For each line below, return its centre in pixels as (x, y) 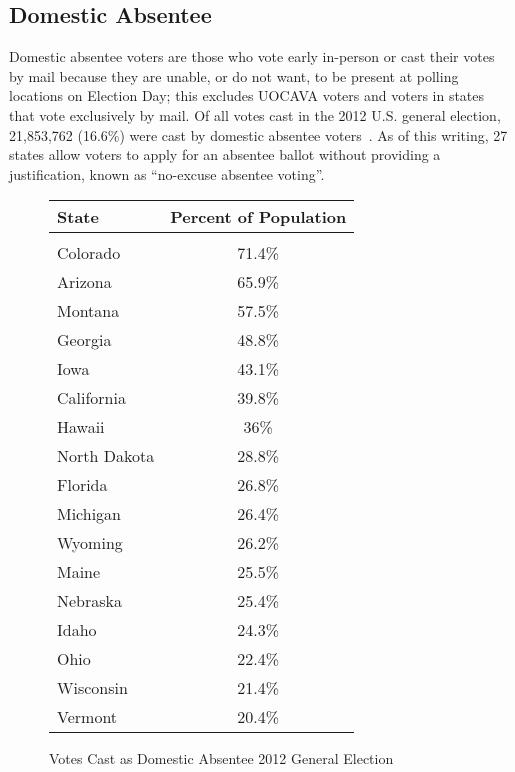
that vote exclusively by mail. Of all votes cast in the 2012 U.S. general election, (255, 114)
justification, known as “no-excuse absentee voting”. (167, 173)
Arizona (84, 282)
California (91, 398)
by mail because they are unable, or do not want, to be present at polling (234, 75)
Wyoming (90, 543)
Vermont (87, 717)
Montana (88, 311)
